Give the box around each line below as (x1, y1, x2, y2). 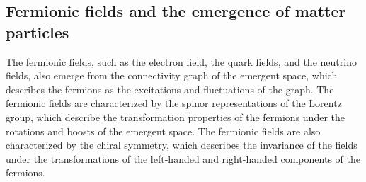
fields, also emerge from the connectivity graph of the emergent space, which (6, 68, 338, 83)
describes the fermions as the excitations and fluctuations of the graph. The (6, 81, 334, 96)
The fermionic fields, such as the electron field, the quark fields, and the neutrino (6, 54, 357, 69)
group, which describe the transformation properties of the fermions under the (6, 109, 345, 124)
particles (6, 21, 69, 42)
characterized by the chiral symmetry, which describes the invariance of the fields (6, 137, 358, 152)
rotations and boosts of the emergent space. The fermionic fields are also (6, 123, 321, 138)
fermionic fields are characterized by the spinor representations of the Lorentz (6, 96, 342, 110)
